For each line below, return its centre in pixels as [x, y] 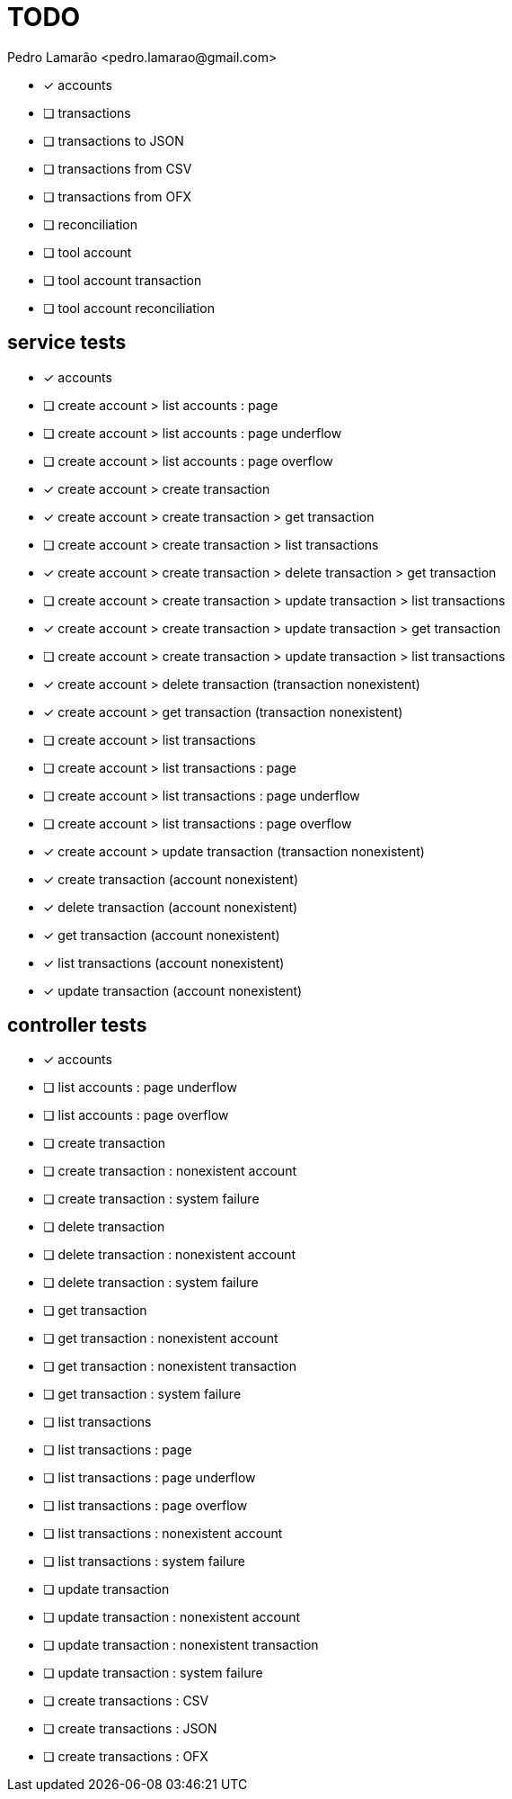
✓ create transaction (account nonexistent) [171, 879]
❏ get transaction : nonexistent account [161, 1338]
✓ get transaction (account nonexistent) [162, 935]
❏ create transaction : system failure [151, 1199]
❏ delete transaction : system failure [151, 1283]
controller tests [77, 1025]
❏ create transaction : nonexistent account [170, 1171]
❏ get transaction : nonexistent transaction [170, 1366]
